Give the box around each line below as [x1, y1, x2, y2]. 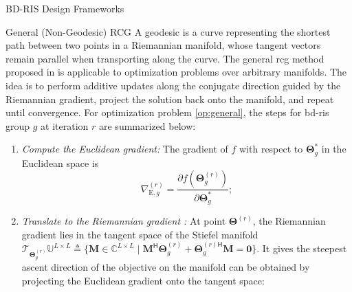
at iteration [41, 118, 89, 133]
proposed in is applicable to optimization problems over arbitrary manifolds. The [5, 65, 347, 79]
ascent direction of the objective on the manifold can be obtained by [21, 259, 310, 273]
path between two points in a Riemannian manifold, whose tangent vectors [5, 38, 321, 52]
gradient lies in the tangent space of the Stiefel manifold [21, 227, 258, 241]
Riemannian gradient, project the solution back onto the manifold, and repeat [5, 91, 334, 106]
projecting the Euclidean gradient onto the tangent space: [21, 273, 265, 287]
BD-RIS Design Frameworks [5, 1, 124, 15]
